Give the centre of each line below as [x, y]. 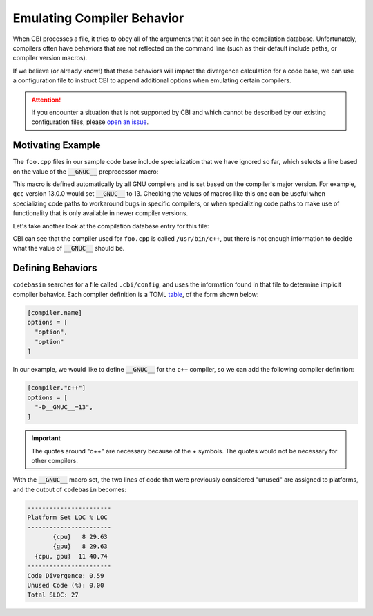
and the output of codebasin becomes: [70, 489]
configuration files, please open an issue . [90, 122]
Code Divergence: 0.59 [66, 576]
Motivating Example [57, 145]
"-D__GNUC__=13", [64, 407]
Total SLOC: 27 [53, 595]
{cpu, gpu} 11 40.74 [71, 556]
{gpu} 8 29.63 [80, 546]
